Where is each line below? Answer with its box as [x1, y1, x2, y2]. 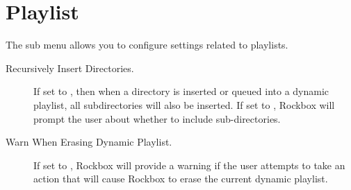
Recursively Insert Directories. [6, 60, 134, 75]
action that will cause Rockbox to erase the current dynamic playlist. [33, 171, 328, 186]
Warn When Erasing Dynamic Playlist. [6, 135, 172, 149]
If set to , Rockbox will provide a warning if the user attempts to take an [33, 157, 345, 172]
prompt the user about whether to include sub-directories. [33, 111, 281, 126]
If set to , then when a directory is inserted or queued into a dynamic [33, 84, 329, 98]
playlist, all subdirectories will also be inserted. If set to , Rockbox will [33, 97, 335, 112]
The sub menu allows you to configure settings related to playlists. [6, 37, 288, 52]
